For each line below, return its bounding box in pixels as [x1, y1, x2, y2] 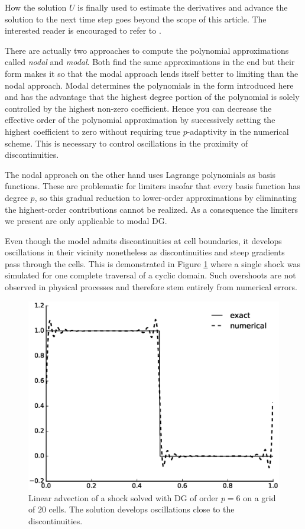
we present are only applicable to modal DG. [5, 215, 167, 227]
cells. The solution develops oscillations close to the [48, 503, 235, 515]
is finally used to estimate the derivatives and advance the [77, 1, 288, 13]
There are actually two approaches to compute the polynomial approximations [5, 44, 289, 56]
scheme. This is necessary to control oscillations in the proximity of [5, 137, 248, 149]
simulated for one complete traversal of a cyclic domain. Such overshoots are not [5, 269, 296, 281]
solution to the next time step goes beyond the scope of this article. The [5, 12, 267, 25]
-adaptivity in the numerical [187, 125, 289, 137]
